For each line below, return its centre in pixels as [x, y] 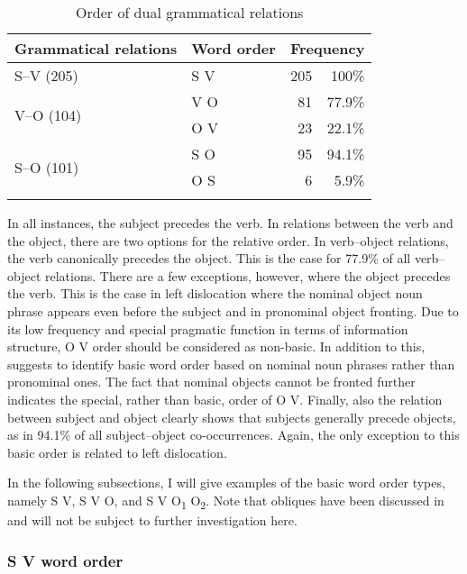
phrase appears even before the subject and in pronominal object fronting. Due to [233, 310]
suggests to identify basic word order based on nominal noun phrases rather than [231, 364]
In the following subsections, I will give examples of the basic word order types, [226, 483]
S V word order [65, 560]
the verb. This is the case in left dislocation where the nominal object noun [215, 293]
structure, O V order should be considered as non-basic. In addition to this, [216, 346]
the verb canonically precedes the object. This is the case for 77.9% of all [209, 258]
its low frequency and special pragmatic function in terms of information [208, 328]
